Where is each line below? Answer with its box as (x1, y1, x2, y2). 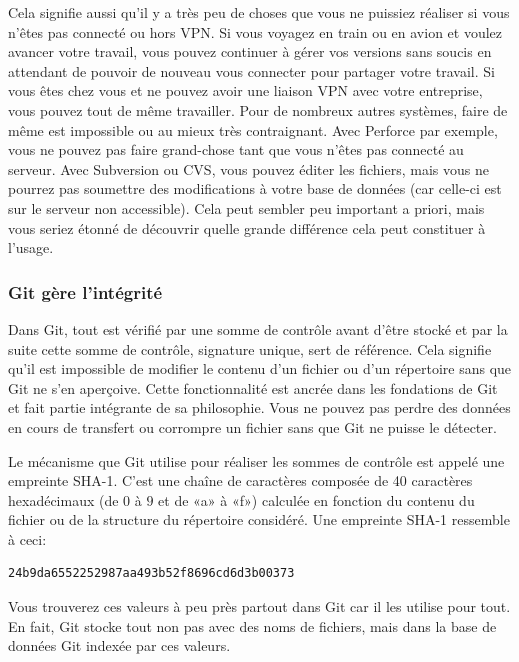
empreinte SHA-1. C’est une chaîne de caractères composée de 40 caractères (8, 470, 473, 491)
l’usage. (8, 237, 54, 258)
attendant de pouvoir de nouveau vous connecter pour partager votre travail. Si (8, 60, 495, 81)
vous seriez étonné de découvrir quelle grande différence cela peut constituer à (8, 217, 486, 238)
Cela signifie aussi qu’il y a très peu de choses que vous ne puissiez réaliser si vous (8, 2, 510, 22)
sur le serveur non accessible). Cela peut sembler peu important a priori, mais (8, 197, 485, 218)
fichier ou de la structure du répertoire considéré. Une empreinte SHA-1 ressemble (8, 509, 510, 530)
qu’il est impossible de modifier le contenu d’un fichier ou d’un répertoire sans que (8, 358, 512, 379)
